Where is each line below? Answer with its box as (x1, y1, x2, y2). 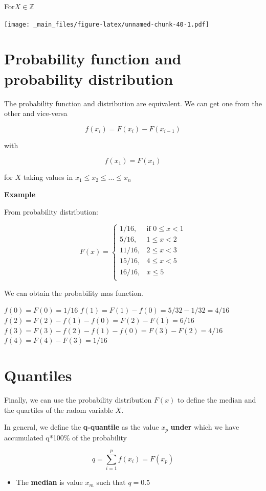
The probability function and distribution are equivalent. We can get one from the (4, 98, 262, 108)
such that (96, 477, 126, 487)
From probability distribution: (4, 206, 99, 217)
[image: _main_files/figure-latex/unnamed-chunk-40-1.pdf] (4, 20, 209, 28)
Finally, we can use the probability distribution (4, 394, 152, 405)
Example (4, 189, 36, 199)
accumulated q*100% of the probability (4, 432, 127, 442)
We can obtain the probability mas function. (4, 287, 143, 298)
